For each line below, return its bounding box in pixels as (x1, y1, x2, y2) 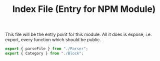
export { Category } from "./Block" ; (5, 51, 84, 56)
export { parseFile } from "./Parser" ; (5, 46, 88, 52)
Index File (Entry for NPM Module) (12, 3, 156, 15)
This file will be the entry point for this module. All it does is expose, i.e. (5, 31, 152, 38)
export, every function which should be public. (5, 37, 101, 43)
